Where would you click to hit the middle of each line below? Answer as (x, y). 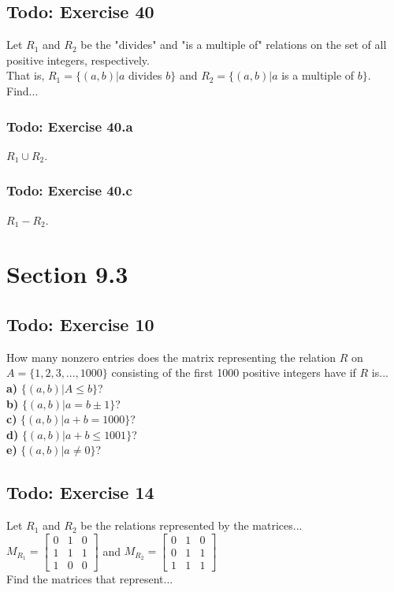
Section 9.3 (67, 274)
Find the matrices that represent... (90, 578)
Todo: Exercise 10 (80, 324)
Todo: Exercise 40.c (69, 190)
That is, (26, 75)
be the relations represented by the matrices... (191, 525)
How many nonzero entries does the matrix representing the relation (171, 357)
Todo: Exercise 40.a (70, 126)
